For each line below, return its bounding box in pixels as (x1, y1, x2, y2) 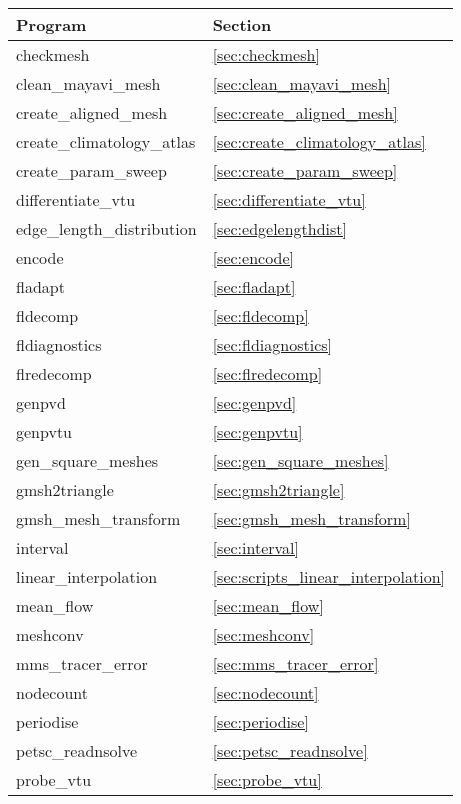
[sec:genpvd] (212, 391, 297, 414)
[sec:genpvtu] (212, 420, 303, 443)
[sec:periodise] (212, 710, 309, 733)
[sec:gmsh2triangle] (212, 478, 345, 501)
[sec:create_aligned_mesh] (212, 101, 398, 124)
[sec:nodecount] (212, 681, 319, 704)
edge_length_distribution (16, 217, 197, 240)
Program (16, 13, 87, 36)
